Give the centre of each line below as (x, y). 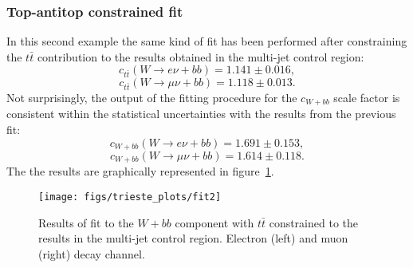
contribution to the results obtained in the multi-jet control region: (201, 56)
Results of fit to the (86, 222)
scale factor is (367, 97)
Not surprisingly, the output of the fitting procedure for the (152, 97)
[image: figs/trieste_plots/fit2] (130, 197)
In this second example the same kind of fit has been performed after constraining (207, 41)
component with (214, 222)
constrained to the (314, 222)
